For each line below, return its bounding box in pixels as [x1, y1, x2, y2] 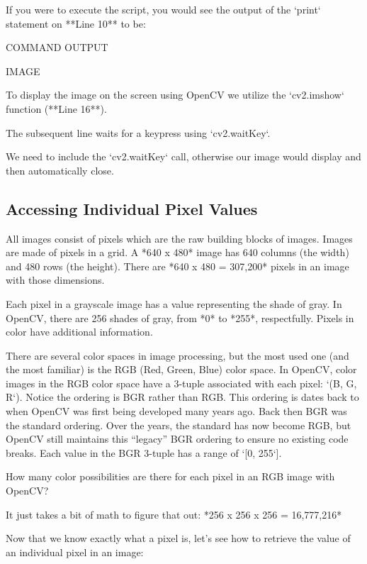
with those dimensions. [6, 272, 105, 287]
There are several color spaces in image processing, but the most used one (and [6, 348, 349, 363]
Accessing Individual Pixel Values [6, 197, 258, 219]
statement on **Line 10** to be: [6, 16, 146, 31]
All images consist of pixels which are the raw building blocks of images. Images [6, 231, 353, 245]
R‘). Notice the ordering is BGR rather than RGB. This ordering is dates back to [6, 389, 359, 404]
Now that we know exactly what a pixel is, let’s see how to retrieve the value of [6, 531, 351, 546]
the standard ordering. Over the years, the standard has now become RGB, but [6, 417, 351, 432]
